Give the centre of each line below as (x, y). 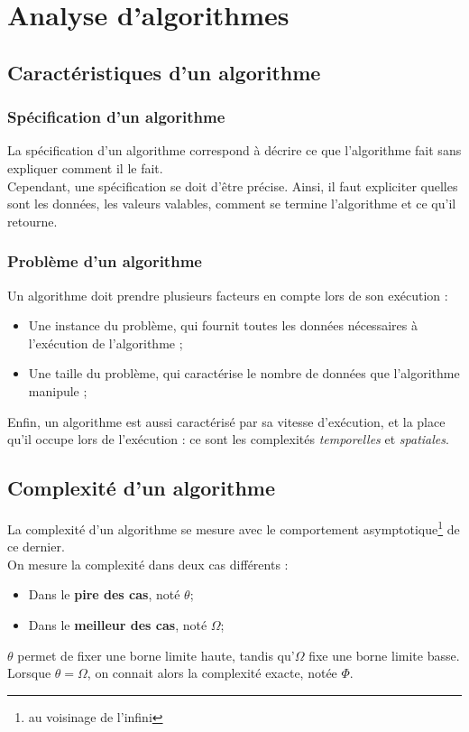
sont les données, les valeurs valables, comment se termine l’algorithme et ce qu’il (232, 204)
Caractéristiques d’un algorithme (164, 72)
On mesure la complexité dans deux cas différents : (148, 564)
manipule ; (58, 390)
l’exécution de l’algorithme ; (106, 343)
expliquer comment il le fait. (85, 167)
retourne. (32, 221)
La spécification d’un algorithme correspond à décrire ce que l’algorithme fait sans (234, 150)
